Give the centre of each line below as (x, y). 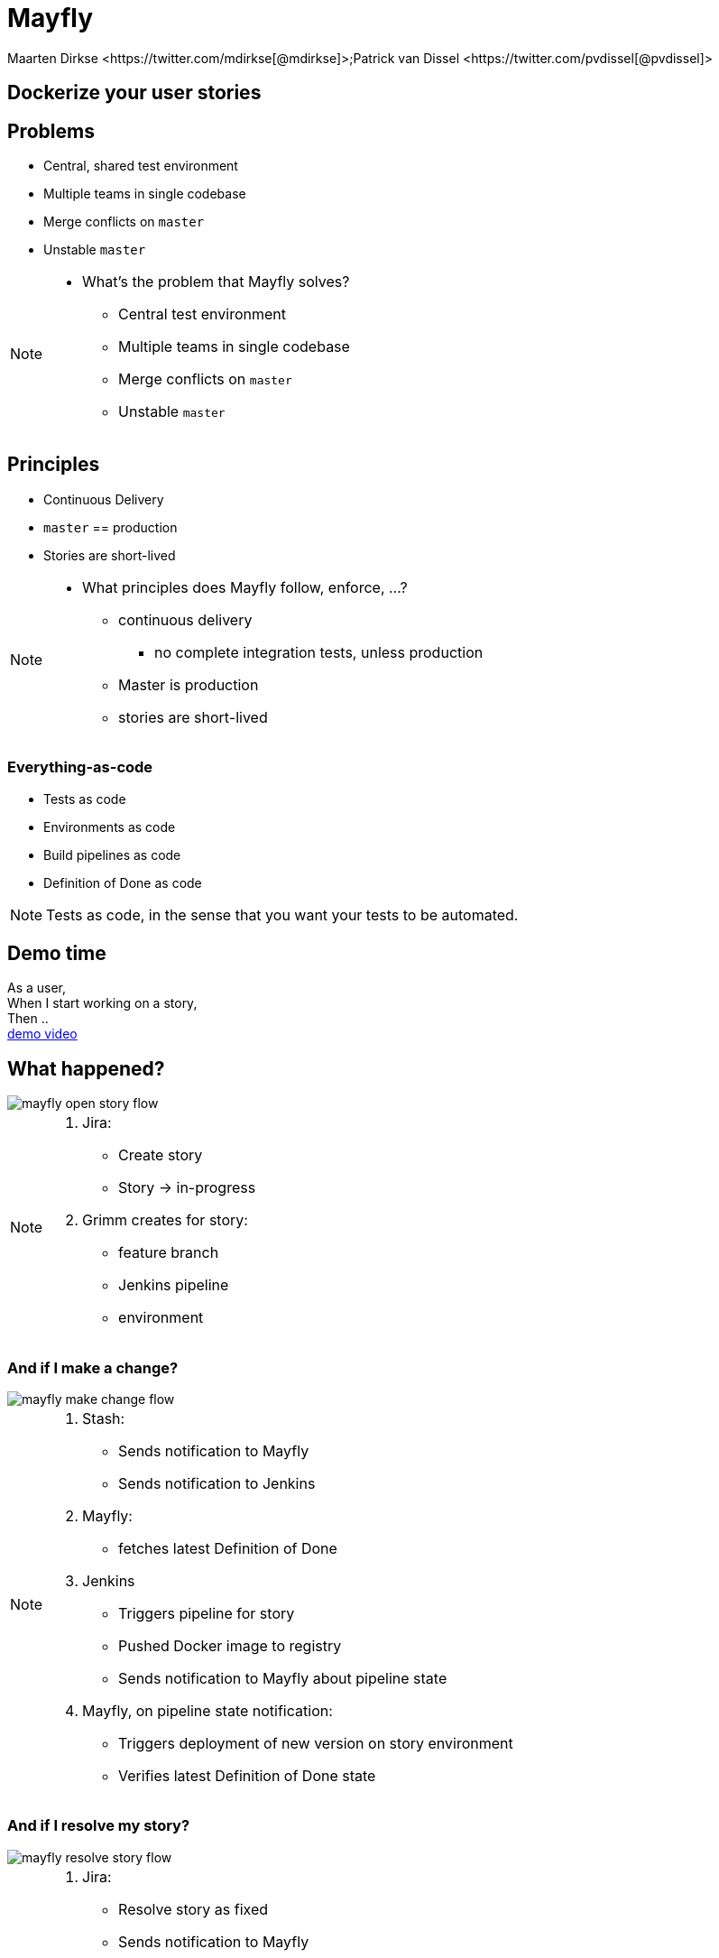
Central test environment (202, 314)
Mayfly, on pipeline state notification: (207, 1711)
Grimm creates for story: (165, 1220)
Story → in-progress (187, 1188)
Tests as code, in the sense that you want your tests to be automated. (282, 914)
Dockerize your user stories (134, 93)
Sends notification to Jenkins (217, 1484)
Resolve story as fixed (194, 1909)
